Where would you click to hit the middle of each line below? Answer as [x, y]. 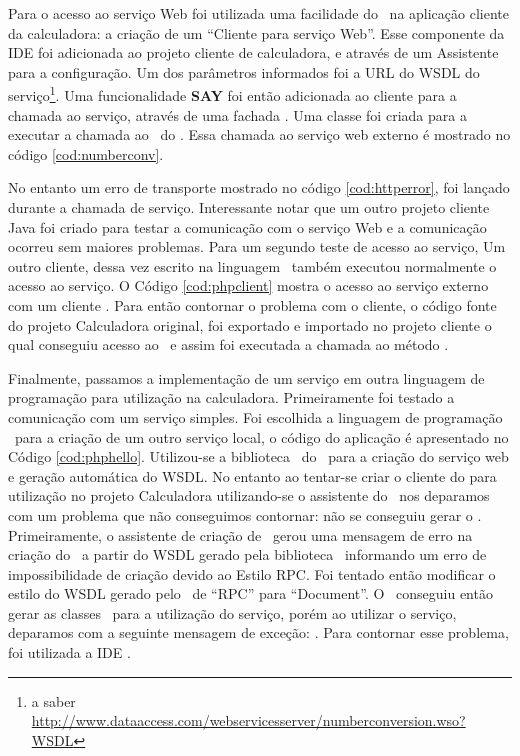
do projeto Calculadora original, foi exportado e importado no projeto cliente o [250, 324]
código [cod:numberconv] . [86, 153]
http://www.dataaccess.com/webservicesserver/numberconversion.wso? [248, 720]
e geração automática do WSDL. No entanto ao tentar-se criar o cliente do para [252, 475]
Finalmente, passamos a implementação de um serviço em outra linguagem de [246, 377]
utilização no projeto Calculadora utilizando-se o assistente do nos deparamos [249, 495]
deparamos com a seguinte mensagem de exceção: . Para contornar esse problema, [258, 632]
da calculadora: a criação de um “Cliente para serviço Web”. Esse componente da [256, 32]
